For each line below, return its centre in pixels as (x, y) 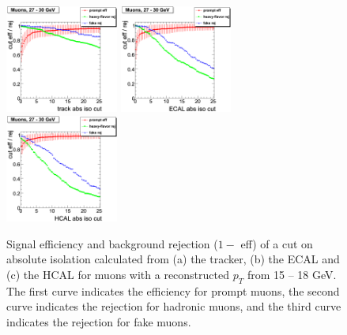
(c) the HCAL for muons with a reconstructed (118, 274)
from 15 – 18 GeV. (292, 274)
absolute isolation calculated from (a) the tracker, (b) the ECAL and (173, 259)
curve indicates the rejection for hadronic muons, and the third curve (174, 306)
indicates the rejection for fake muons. (99, 321)
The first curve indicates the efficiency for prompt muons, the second (173, 290)
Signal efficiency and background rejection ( (112, 243)
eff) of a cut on (277, 243)
